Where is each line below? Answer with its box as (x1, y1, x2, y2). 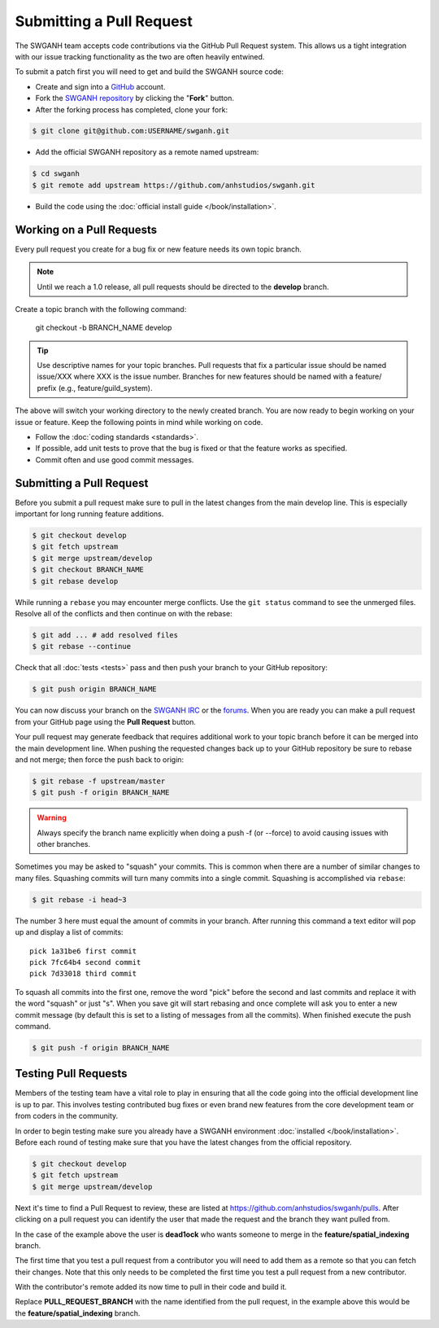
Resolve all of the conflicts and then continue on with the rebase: (15, 609, 233, 619)
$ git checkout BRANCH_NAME (32, 565, 144, 574)
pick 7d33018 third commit (29, 969, 137, 979)
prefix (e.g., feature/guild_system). (37, 383, 153, 392)
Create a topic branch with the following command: (15, 304, 187, 313)
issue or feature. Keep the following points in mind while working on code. (15, 417, 263, 427)
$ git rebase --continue (32, 642, 132, 651)
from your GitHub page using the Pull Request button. (15, 717, 197, 726)
